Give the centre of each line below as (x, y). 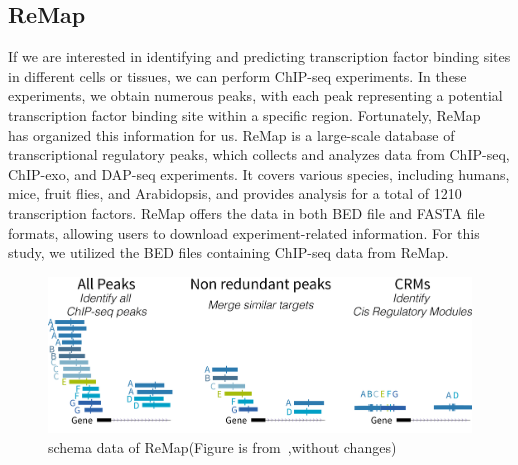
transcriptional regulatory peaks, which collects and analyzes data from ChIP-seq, (259, 154)
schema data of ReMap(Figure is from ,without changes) (222, 446)
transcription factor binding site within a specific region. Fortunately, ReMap (244, 114)
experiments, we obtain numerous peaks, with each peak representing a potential (255, 95)
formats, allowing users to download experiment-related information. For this (244, 232)
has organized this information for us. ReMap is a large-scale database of (231, 134)
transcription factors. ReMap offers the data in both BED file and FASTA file (246, 212)
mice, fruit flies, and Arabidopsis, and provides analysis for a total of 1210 (235, 193)
